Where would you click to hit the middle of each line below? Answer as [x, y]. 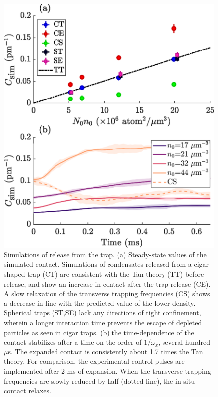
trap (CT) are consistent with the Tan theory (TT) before [116, 274]
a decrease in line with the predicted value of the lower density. [100, 303]
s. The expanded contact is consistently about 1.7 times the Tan [106, 351]
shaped [15, 274]
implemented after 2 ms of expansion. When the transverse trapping [108, 371]
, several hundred [184, 342]
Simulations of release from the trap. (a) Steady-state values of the [105, 254]
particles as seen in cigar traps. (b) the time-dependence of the [99, 332]
